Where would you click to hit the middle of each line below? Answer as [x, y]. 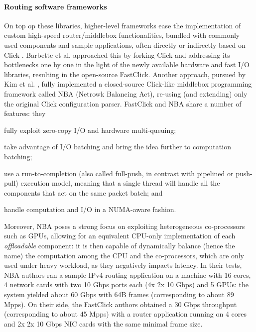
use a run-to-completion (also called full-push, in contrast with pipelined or [119, 173]
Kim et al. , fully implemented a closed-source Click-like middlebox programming [128, 84]
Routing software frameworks [56, 6]
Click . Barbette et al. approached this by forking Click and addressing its [117, 55]
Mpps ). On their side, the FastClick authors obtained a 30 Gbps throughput [121, 304]
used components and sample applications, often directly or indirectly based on [125, 45]
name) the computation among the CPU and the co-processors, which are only [124, 255]
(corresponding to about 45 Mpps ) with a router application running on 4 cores [126, 314]
